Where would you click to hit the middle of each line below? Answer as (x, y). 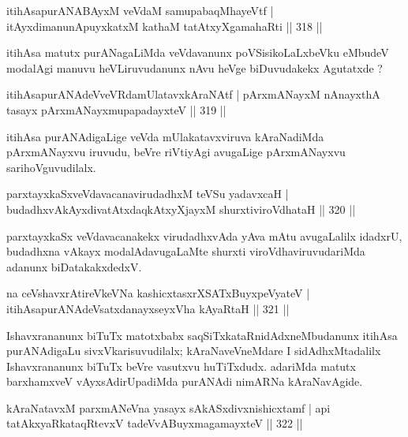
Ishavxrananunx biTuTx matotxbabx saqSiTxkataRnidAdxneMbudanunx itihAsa (202, 335)
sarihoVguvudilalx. (51, 167)
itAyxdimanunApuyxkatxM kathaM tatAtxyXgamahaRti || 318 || (165, 26)
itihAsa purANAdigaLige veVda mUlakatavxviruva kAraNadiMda (165, 136)
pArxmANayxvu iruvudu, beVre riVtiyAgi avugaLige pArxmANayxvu (176, 152)
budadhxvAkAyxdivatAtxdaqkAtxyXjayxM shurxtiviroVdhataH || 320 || (181, 209)
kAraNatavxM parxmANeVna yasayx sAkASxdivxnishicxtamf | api (168, 407)
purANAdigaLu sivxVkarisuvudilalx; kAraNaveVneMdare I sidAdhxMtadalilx (194, 351)
